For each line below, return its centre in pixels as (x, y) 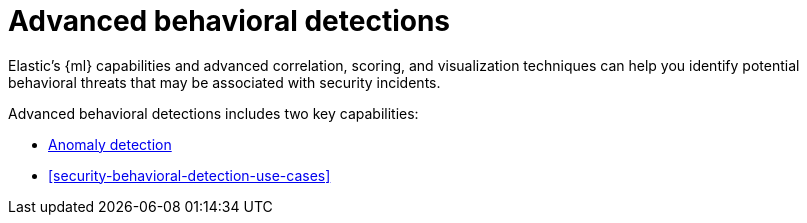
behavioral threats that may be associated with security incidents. (224, 82)
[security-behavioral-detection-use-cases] (189, 175)
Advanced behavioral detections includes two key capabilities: (213, 113)
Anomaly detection (110, 144)
